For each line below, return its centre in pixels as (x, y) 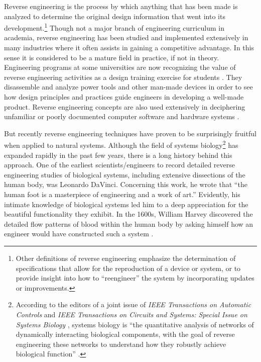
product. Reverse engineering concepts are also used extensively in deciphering (125, 106)
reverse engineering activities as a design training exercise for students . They (123, 77)
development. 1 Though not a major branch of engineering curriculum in (114, 27)
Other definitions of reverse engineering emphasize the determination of (126, 258)
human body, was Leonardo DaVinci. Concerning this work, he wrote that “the (126, 184)
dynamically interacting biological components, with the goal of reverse (125, 334)
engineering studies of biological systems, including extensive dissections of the (125, 174)
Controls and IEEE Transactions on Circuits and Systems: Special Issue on (132, 314)
